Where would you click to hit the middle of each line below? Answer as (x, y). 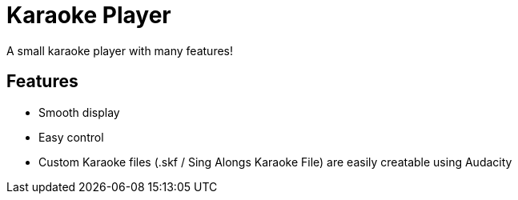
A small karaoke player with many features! (120, 50)
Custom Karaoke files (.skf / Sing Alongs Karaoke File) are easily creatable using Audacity (275, 162)
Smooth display (79, 112)
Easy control (71, 137)
